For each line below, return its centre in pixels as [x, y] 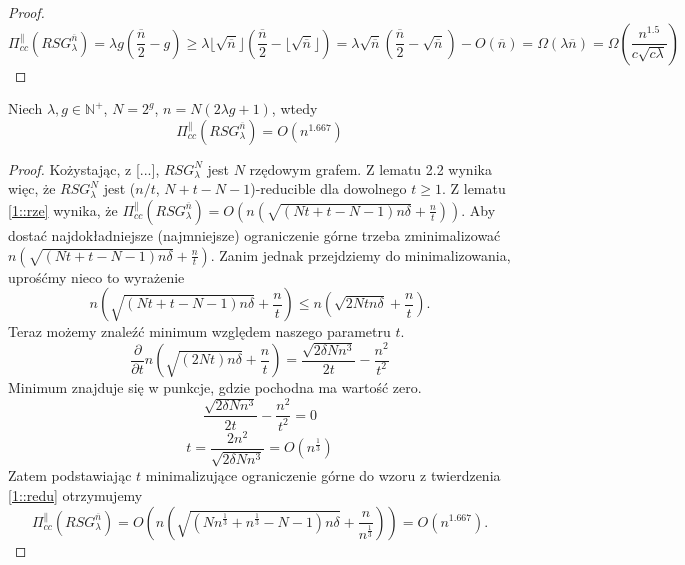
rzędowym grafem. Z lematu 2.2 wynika [370, 168]
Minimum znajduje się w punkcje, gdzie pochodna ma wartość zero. [215, 387]
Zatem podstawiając [70, 475]
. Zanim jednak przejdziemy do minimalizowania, [360, 254]
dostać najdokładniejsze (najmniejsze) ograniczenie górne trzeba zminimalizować [254, 234]
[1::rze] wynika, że [63, 209]
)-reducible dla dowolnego [328, 188]
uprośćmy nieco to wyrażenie [96, 276]
